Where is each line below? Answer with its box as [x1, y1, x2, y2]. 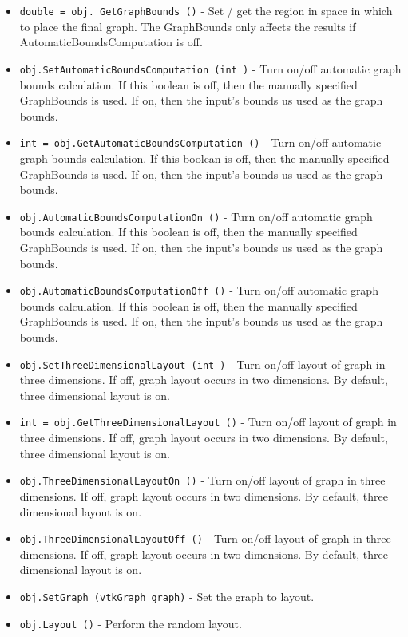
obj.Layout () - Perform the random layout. [19, 615, 242, 631]
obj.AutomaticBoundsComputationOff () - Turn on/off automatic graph [19, 282, 378, 299]
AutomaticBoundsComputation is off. [19, 34, 203, 50]
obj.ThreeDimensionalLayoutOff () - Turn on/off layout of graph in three [19, 530, 391, 547]
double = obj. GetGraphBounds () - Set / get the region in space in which [19, 2, 393, 18]
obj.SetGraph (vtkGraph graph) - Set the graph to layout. [19, 588, 315, 604]
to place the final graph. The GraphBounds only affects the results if [19, 18, 356, 34]
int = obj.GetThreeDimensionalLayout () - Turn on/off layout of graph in [19, 413, 397, 430]
